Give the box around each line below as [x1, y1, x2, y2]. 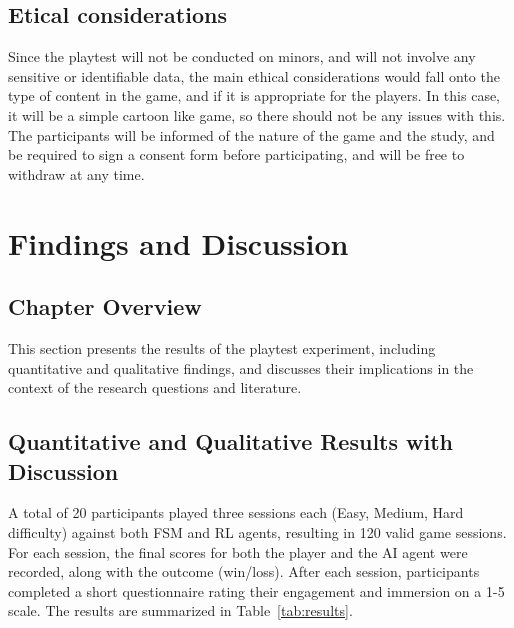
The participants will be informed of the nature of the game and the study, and [8, 124, 495, 145]
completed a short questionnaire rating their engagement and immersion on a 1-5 [8, 580, 505, 601]
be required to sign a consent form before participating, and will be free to [8, 144, 465, 165]
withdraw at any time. [8, 163, 145, 184]
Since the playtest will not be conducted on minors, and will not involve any [8, 46, 476, 67]
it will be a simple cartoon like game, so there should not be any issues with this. [8, 104, 506, 125]
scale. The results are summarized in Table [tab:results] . [8, 600, 353, 621]
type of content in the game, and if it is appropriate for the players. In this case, [8, 85, 501, 106]
